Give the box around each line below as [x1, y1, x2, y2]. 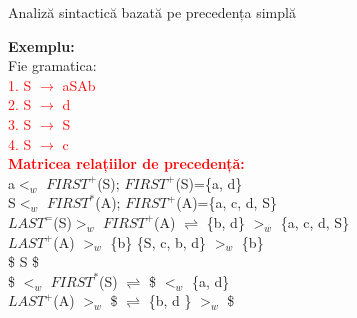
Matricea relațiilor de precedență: [8, 153, 245, 174]
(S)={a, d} [175, 172, 243, 193]
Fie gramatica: [8, 55, 97, 76]
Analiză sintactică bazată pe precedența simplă [8, 2, 296, 22]
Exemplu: [8, 35, 75, 56]
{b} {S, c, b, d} [110, 231, 207, 252]
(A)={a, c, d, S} [176, 192, 277, 213]
